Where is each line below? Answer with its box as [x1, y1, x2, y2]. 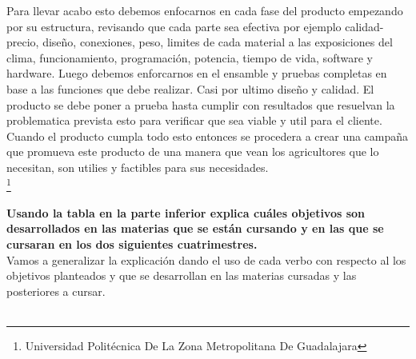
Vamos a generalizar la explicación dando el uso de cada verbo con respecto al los [6, 251, 406, 268]
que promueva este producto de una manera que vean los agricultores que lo [6, 143, 379, 160]
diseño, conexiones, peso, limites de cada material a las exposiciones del [42, 34, 393, 50]
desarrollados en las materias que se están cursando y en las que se [6, 220, 384, 237]
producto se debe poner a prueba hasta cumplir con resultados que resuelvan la [6, 96, 395, 113]
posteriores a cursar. [6, 282, 106, 299]
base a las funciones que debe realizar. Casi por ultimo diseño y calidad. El [6, 80, 374, 97]
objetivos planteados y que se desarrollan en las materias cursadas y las [6, 267, 357, 284]
